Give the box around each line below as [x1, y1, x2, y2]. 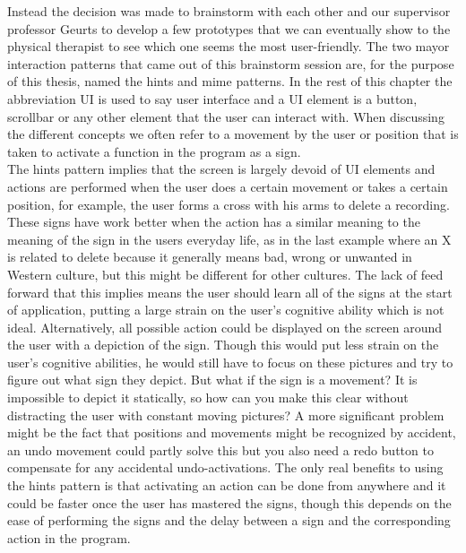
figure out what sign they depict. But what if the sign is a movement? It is [7, 370, 418, 389]
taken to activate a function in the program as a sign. [7, 142, 301, 160]
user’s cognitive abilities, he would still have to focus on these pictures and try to [7, 352, 453, 371]
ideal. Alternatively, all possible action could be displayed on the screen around [7, 317, 443, 336]
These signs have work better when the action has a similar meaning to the [7, 212, 420, 231]
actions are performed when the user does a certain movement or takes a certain [7, 177, 448, 195]
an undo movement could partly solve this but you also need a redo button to [7, 440, 434, 459]
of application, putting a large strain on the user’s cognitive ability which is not [7, 300, 444, 319]
